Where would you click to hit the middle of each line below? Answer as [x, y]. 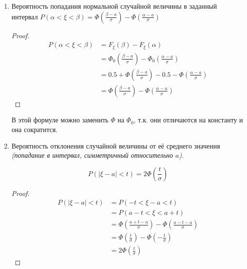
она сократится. [34, 129]
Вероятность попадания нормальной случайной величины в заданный [114, 6]
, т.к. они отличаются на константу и [188, 120]
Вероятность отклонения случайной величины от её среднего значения [116, 145]
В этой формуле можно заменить [60, 120]
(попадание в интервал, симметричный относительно [92, 155]
